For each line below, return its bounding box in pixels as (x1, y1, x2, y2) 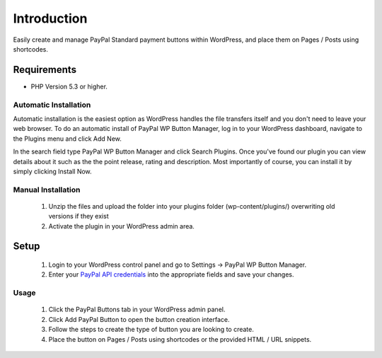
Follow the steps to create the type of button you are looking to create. (48, 325, 254, 334)
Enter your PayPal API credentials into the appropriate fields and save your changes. (48, 270, 294, 279)
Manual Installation (13, 185, 81, 195)
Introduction (13, 11, 88, 26)
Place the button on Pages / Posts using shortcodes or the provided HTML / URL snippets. (48, 335, 312, 343)
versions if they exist (48, 212, 109, 221)
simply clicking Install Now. (13, 167, 92, 175)
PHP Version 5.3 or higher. (30, 82, 108, 91)
